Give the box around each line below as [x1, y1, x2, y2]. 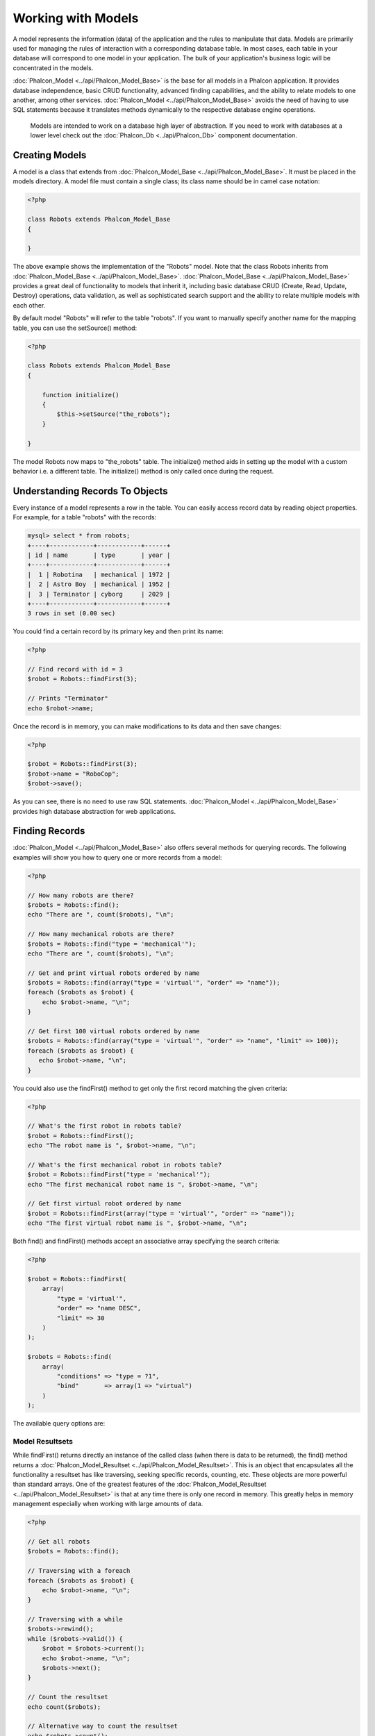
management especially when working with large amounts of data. [12, 1500, 203, 1508]
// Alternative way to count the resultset [27, 1722, 178, 1730]
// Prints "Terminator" [27, 694, 109, 703]
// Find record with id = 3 [27, 665, 123, 674]
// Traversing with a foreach [27, 1567, 131, 1575]
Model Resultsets [12, 1436, 73, 1446]
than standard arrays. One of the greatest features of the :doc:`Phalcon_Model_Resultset [12, 1480, 267, 1489]
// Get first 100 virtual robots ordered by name [27, 1028, 200, 1035]
